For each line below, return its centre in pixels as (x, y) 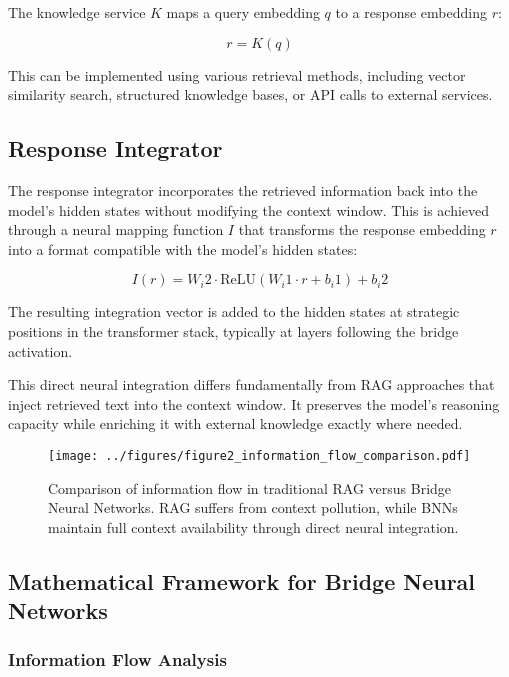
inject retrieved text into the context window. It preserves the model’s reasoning (254, 403)
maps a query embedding (243, 12)
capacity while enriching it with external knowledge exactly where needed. (235, 423)
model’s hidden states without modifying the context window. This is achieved (249, 209)
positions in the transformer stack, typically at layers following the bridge (233, 330)
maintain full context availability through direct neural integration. (253, 526)
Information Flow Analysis (117, 659)
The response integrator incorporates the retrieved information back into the (243, 189)
